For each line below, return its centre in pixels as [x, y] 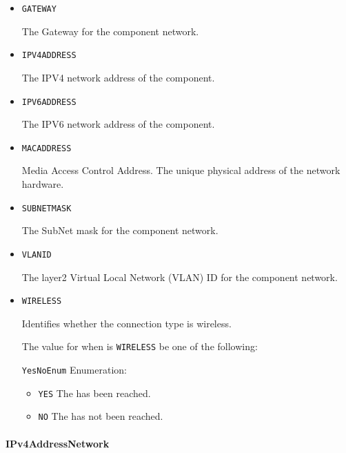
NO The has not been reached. [101, 416]
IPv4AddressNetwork [58, 443]
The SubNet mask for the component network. [120, 230]
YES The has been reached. [94, 393]
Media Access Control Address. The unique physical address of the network [181, 170]
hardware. [43, 184]
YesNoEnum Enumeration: [74, 369]
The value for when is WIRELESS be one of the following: [140, 346]
